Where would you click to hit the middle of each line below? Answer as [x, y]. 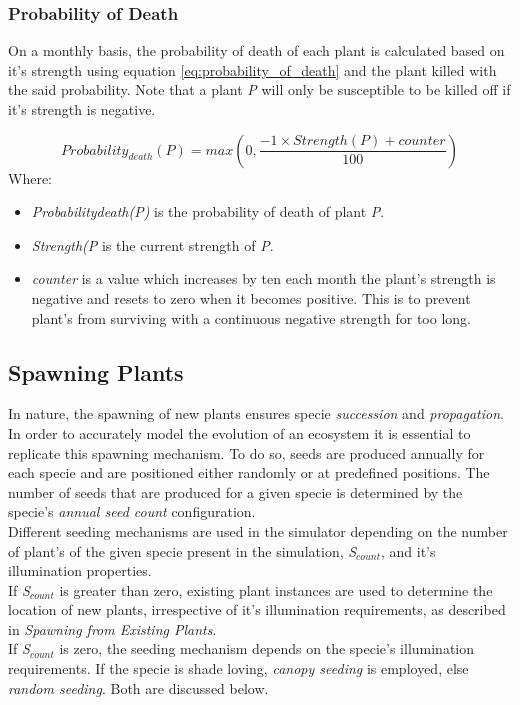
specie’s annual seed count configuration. [132, 511]
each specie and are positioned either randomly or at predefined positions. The [249, 472]
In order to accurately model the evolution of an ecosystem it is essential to [239, 432]
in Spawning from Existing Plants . [112, 628]
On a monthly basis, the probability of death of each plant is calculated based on [256, 50]
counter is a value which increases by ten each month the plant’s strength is [263, 278]
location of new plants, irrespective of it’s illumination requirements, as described [257, 609]
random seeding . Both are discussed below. [138, 687]
